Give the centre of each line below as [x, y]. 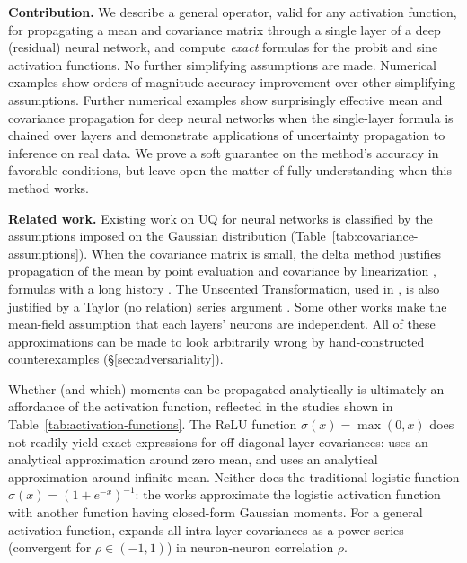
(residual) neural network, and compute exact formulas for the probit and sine [223, 47]
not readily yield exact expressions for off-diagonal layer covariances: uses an [218, 441]
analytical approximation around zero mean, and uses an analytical [193, 459]
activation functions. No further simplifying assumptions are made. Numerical [222, 64]
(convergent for [50, 547]
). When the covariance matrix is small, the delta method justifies [260, 253]
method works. [48, 187]
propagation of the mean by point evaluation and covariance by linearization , [222, 271]
